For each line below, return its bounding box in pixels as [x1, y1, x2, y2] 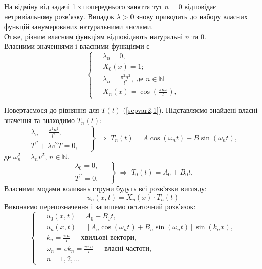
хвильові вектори [81, 234, 134, 242]
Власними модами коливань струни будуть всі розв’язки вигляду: [4, 183, 207, 193]
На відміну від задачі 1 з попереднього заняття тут [4, 1, 162, 11]
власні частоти [104, 245, 149, 253]
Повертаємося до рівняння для [4, 105, 99, 115]
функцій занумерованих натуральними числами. [4, 21, 154, 32]
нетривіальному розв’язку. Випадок [4, 11, 115, 21]
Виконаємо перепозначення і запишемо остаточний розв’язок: [4, 201, 196, 211]
